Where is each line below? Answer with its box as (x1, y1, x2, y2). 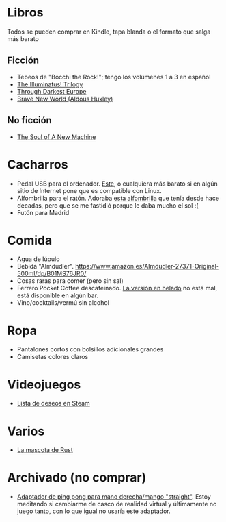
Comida (7, 232, 53, 248)
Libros (7, 5, 44, 21)
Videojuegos (7, 377, 81, 392)
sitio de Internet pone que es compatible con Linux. (16, 186, 162, 195)
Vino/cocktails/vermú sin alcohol (16, 299, 109, 307)
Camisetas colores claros (16, 353, 89, 361)
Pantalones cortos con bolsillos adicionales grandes (16, 345, 164, 353)
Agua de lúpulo (16, 255, 60, 263)
